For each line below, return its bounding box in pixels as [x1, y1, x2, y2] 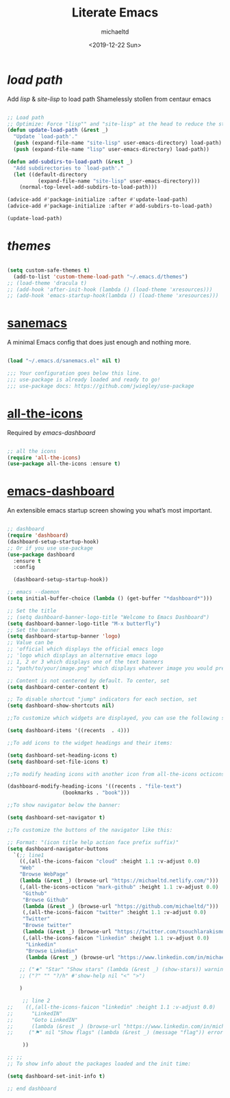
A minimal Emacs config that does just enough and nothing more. [7, 338, 192, 347]
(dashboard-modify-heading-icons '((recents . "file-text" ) [7, 783, 183, 790]
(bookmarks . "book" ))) [62, 789, 130, 797]
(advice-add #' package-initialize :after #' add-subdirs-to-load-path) [7, 202, 213, 210]
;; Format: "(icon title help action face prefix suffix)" [7, 839, 179, 845]
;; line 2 [22, 997, 51, 1005]
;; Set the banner [7, 627, 60, 633]
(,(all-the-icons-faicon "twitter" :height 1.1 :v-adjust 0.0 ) [22, 909, 207, 916]
